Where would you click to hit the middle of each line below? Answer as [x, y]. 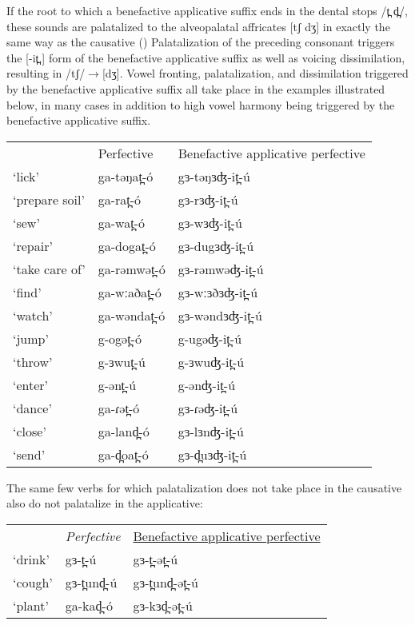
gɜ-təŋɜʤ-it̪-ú [214, 176]
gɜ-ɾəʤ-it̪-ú [208, 408]
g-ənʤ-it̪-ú [207, 384]
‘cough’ [33, 582]
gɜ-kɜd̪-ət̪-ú [163, 605]
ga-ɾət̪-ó [119, 408]
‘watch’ [33, 315]
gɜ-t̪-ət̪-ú [156, 559]
